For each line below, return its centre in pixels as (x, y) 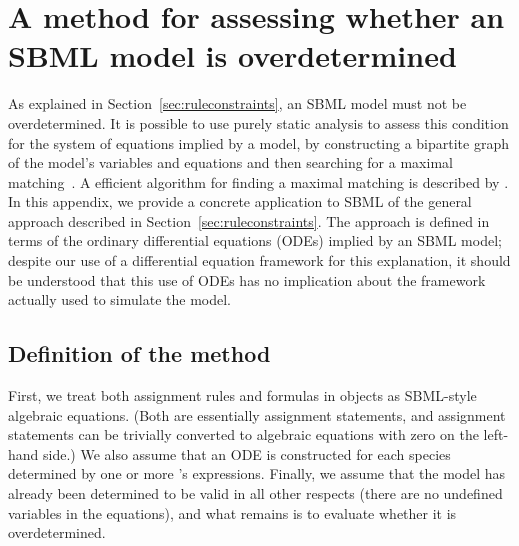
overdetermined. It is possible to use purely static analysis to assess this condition (258, 122)
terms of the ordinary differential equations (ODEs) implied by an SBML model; (255, 240)
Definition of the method (139, 353)
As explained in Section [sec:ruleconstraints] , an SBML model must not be (237, 103)
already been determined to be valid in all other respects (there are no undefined (255, 493)
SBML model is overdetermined (232, 55)
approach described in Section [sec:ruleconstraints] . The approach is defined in (249, 220)
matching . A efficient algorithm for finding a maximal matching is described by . (258, 181)
